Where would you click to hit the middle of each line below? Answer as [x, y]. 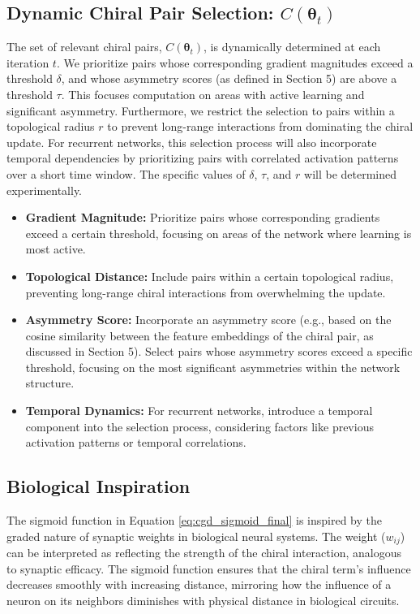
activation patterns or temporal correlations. [136, 442]
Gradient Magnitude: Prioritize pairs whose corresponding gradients [203, 217]
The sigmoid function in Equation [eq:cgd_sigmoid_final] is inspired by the [195, 520]
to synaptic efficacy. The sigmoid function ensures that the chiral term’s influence [209, 568]
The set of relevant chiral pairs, [84, 47]
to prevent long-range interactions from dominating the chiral [260, 126]
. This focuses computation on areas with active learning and [213, 94]
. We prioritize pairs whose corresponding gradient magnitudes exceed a [235, 62]
